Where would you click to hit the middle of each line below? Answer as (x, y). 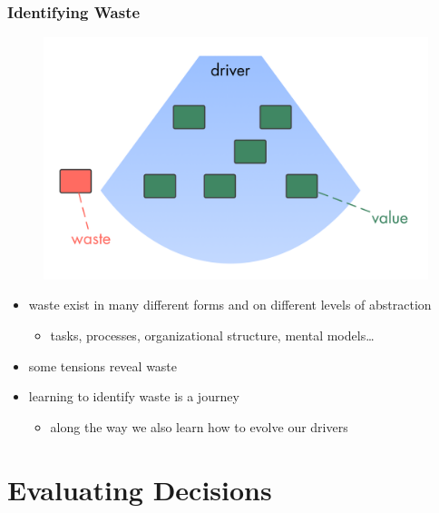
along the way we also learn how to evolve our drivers (199, 426)
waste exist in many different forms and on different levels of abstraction (230, 305)
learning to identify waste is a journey (134, 396)
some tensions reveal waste (103, 365)
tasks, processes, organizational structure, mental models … (212, 335)
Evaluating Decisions (140, 489)
